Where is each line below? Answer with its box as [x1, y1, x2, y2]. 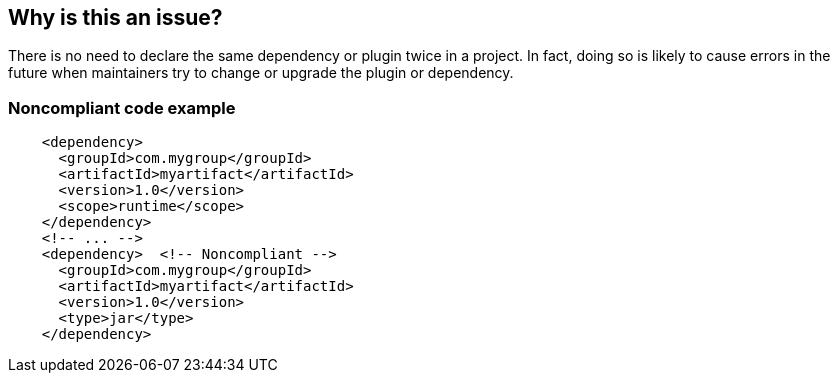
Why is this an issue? [8, 5, 223, 30]
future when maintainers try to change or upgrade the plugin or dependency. [8, 64, 514, 82]
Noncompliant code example [8, 97, 236, 118]
